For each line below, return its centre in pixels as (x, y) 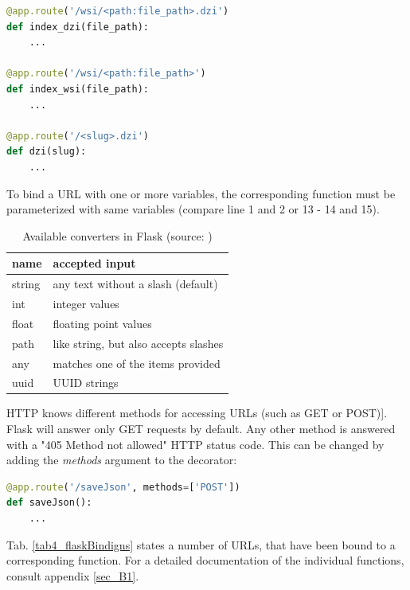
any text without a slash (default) (135, 284)
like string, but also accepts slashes (138, 343)
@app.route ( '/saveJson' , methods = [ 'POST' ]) (123, 487)
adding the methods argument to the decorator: (122, 460)
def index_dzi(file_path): (78, 27)
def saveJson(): (49, 503)
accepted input (94, 263)
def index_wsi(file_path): (78, 89)
